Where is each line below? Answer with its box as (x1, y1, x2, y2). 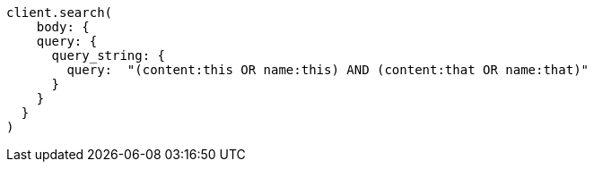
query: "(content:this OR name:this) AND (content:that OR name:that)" (66, 63, 590, 77)
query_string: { (51, 48, 166, 63)
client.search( (6, 5, 113, 20)
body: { (36, 20, 90, 34)
